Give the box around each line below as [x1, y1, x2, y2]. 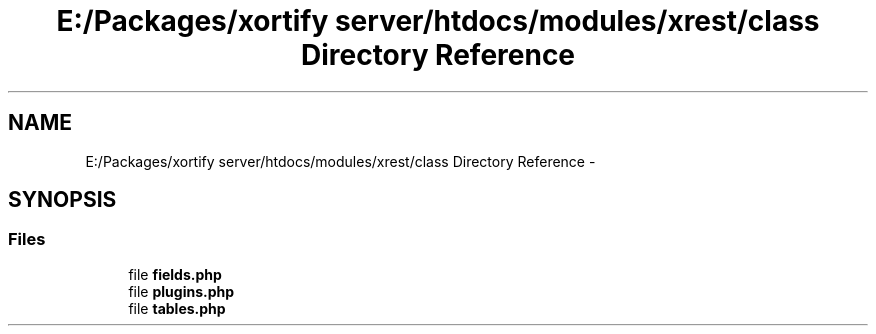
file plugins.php [128, 282, 235, 300]
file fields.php [128, 265, 222, 283]
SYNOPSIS [8, 187, 117, 213]
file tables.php [128, 299, 226, 317]
